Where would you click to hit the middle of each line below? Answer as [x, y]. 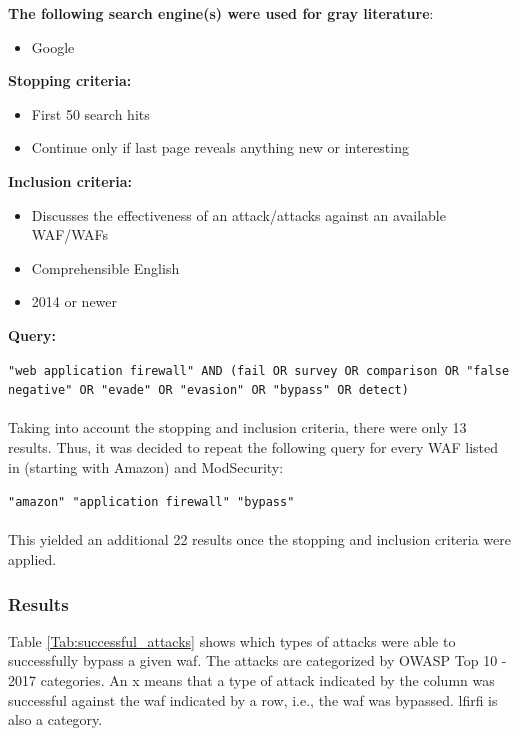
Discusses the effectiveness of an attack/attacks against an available [238, 214]
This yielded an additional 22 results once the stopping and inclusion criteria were [260, 539]
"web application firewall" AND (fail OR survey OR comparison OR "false [259, 370]
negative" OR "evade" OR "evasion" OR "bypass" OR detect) [208, 390]
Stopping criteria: [70, 80]
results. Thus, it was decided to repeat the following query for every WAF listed [253, 447]
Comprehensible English [105, 267]
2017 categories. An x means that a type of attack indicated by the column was [251, 680]
